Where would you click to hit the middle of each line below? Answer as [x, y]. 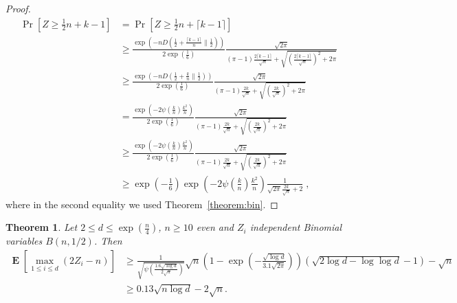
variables [24, 241]
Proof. [18, 8]
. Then [108, 241]
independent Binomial [296, 227]
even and [215, 227]
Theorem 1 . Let [42, 227]
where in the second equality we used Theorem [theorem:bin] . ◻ [142, 204]
